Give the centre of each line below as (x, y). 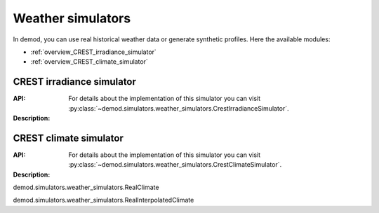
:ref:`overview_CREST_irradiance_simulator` (94, 52)
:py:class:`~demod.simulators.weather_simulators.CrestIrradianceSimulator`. (179, 108)
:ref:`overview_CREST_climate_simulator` (89, 62)
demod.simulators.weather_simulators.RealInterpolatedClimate (104, 200)
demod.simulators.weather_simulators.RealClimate (86, 187)
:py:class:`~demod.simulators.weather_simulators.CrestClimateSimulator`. (175, 165)
